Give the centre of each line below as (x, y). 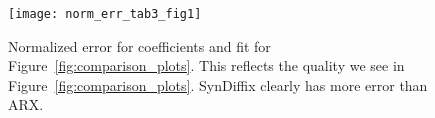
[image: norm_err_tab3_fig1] (105, 14)
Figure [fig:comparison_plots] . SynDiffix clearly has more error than (218, 84)
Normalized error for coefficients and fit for (139, 45)
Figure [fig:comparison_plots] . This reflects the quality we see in (206, 65)
